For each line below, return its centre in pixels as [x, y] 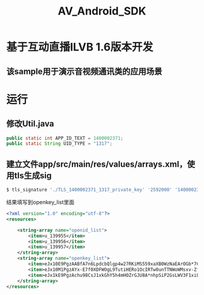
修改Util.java [30, 124]
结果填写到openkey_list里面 [40, 202]
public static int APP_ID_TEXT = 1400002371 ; [65, 138]
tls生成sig [33, 175]
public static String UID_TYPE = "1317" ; [59, 144]
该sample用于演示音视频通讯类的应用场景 [84, 71]
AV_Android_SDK [102, 11]
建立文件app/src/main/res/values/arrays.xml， [97, 164]
